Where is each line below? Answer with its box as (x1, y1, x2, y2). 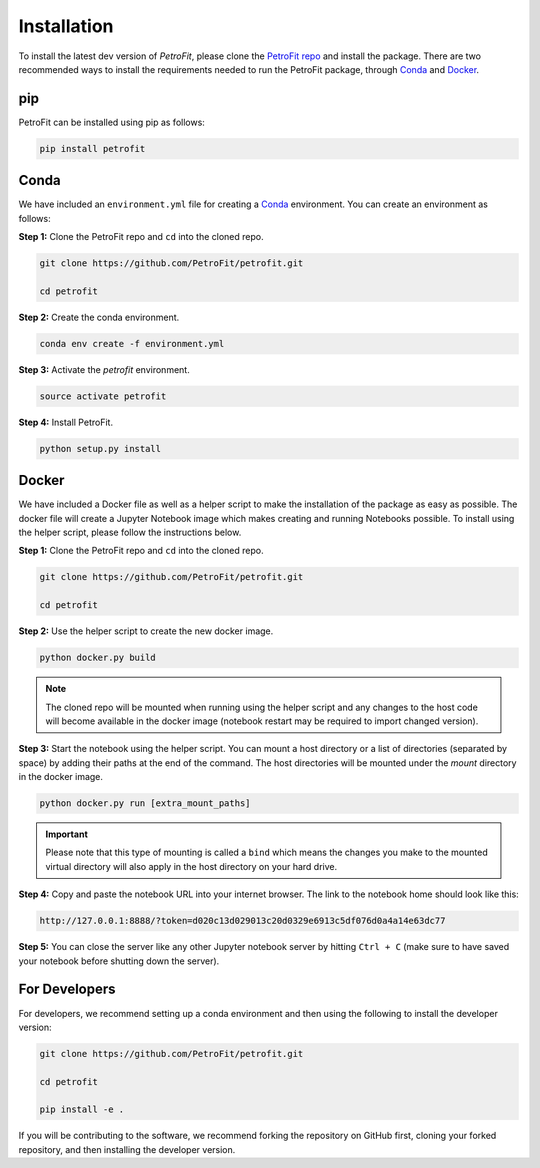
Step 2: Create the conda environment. (18, 311, 180, 323)
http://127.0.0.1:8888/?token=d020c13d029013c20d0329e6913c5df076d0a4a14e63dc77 (39, 915, 446, 927)
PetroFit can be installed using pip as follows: (18, 116, 205, 128)
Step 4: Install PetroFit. (18, 416, 114, 428)
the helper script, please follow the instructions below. (18, 526, 242, 539)
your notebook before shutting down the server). (18, 955, 220, 967)
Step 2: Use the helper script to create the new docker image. (18, 625, 274, 637)
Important (45, 828, 89, 840)
